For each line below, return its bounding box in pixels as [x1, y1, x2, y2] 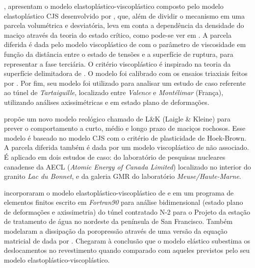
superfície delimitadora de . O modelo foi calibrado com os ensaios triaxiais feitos [4, 68, 248, 78]
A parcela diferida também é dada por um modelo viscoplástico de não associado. [4, 142, 249, 152]
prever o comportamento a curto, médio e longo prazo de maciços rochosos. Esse [4, 123, 246, 133]
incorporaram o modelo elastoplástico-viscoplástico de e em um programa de [4, 187, 234, 197]
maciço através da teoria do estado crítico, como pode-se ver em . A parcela [4, 29, 231, 40]
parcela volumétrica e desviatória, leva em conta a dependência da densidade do [4, 20, 244, 30]
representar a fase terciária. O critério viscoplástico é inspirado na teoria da [4, 58, 231, 69]
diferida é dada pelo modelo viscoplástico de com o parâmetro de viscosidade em [4, 39, 246, 49]
